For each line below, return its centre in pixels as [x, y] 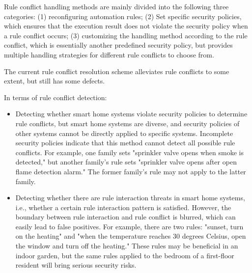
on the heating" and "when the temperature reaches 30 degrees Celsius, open [131, 236]
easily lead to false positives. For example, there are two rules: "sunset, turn [129, 226]
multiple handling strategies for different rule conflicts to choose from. [109, 54]
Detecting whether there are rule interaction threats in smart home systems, [130, 198]
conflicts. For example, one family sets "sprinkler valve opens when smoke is [129, 152]
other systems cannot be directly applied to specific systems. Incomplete [124, 133]
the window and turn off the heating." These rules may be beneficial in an [127, 246]
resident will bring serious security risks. [76, 265]
